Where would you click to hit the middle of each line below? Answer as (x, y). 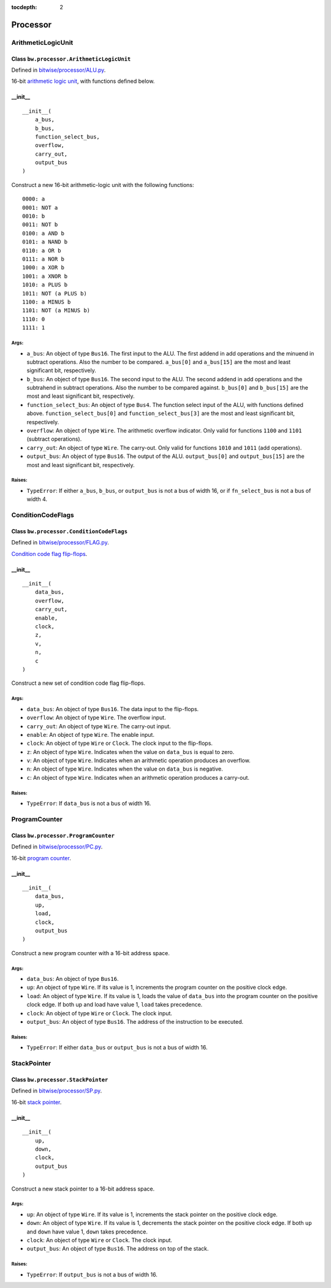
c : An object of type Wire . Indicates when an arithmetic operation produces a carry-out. (138, 777)
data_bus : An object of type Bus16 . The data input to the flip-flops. (113, 709)
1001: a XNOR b (45, 276)
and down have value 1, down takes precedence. (87, 1232)
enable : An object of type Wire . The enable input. (90, 734)
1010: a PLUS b (45, 285)
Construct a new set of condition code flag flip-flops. (78, 683)
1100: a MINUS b (47, 302)
